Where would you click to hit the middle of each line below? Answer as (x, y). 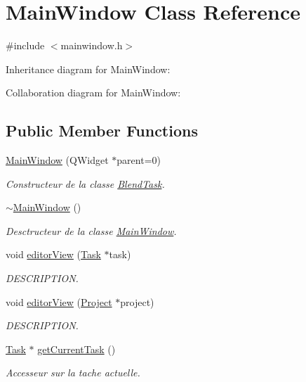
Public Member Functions (102, 130)
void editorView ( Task (53, 254)
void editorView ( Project (59, 301)
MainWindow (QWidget (57, 160)
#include (25, 45)
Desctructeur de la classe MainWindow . (91, 230)
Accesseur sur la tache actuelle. (73, 373)
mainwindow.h (92, 45)
